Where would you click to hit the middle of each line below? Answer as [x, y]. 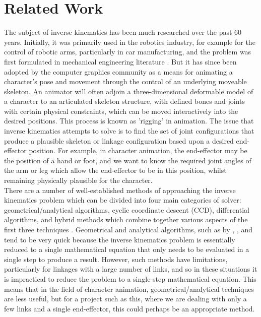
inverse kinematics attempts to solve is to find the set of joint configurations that [129, 131]
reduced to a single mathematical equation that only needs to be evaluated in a [127, 249]
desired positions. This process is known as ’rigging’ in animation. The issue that [129, 121]
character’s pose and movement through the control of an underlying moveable [125, 81]
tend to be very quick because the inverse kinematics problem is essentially [120, 239]
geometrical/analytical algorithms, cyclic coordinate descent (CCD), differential [127, 209]
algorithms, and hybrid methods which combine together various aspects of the [126, 219]
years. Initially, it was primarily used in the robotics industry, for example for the [130, 42]
